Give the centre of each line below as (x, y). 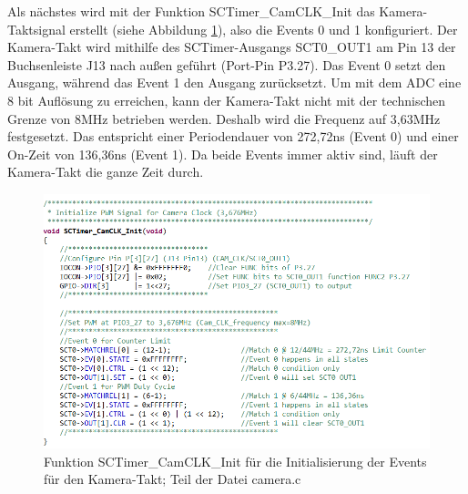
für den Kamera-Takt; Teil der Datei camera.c (173, 479)
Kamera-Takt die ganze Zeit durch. (106, 172)
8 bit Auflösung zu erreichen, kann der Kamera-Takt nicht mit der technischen (227, 100)
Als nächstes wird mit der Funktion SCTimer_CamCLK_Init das (191, 11)
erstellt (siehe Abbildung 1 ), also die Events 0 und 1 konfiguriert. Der (264, 29)
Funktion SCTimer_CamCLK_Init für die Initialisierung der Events (235, 461)
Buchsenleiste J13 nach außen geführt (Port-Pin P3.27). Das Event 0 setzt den (227, 64)
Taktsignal (36, 29)
